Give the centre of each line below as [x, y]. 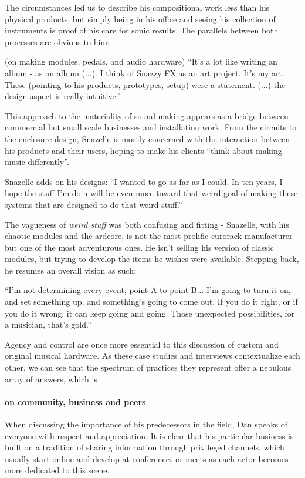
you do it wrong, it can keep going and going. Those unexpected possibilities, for [150, 313]
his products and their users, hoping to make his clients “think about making [143, 150]
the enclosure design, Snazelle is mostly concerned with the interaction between [148, 138]
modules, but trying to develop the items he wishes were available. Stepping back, [152, 259]
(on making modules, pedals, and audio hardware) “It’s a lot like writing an [141, 61]
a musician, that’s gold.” [48, 324]
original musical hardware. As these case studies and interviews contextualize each [152, 356]
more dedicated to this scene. [57, 470]
